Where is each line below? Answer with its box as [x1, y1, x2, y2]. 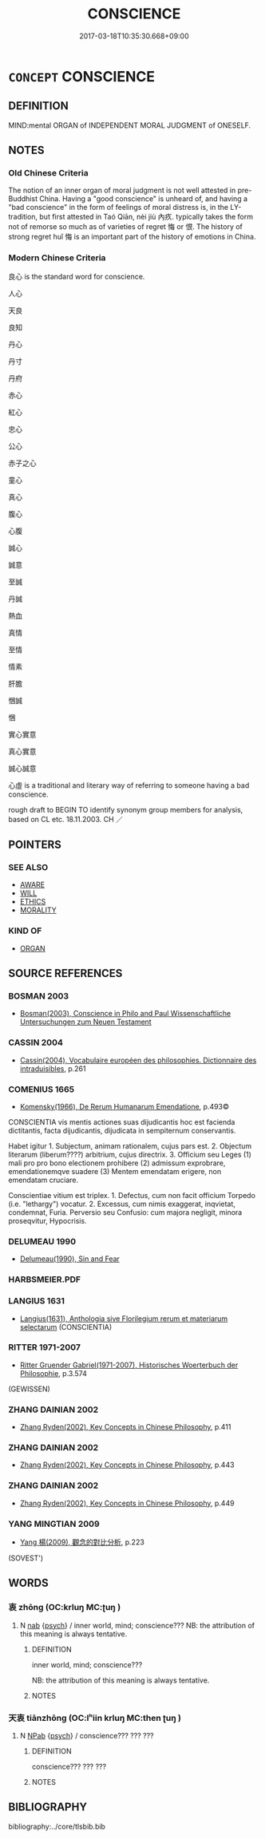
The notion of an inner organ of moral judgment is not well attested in [8, 185, 236, 196]
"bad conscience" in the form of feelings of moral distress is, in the [8, 203, 229, 212]
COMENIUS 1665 [8, 1083, 74, 1094]
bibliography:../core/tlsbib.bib [8, 1821, 106, 1831]
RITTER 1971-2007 [8, 1342, 81, 1353]
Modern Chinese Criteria [8, 252, 106, 263]
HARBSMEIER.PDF [8, 1274, 81, 1285]
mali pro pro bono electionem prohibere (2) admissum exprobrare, [8, 1158, 226, 1168]
